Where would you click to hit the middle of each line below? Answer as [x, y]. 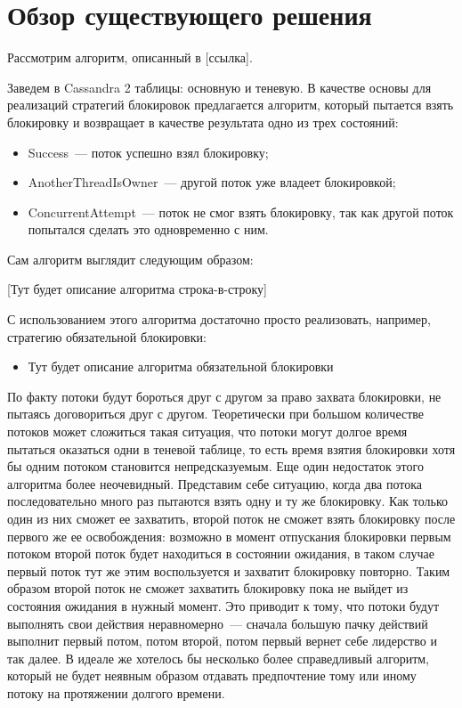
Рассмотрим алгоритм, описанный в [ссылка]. [130, 57]
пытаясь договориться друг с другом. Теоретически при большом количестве [216, 414]
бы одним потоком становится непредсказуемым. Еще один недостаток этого [215, 466]
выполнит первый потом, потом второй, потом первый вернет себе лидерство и [222, 641]
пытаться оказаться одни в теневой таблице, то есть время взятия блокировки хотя [231, 448]
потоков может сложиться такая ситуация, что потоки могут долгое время [207, 431]
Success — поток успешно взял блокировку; [148, 152]
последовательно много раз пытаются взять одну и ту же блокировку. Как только [228, 501]
